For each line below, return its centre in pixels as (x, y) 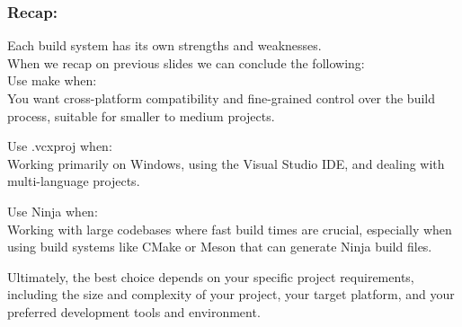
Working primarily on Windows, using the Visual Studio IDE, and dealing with (226, 163)
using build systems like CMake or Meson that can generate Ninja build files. (220, 247)
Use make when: (52, 80)
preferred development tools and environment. (134, 311)
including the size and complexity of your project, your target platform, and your (231, 294)
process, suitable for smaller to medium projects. (141, 115)
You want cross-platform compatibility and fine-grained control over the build (221, 98)
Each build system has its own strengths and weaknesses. (164, 45)
